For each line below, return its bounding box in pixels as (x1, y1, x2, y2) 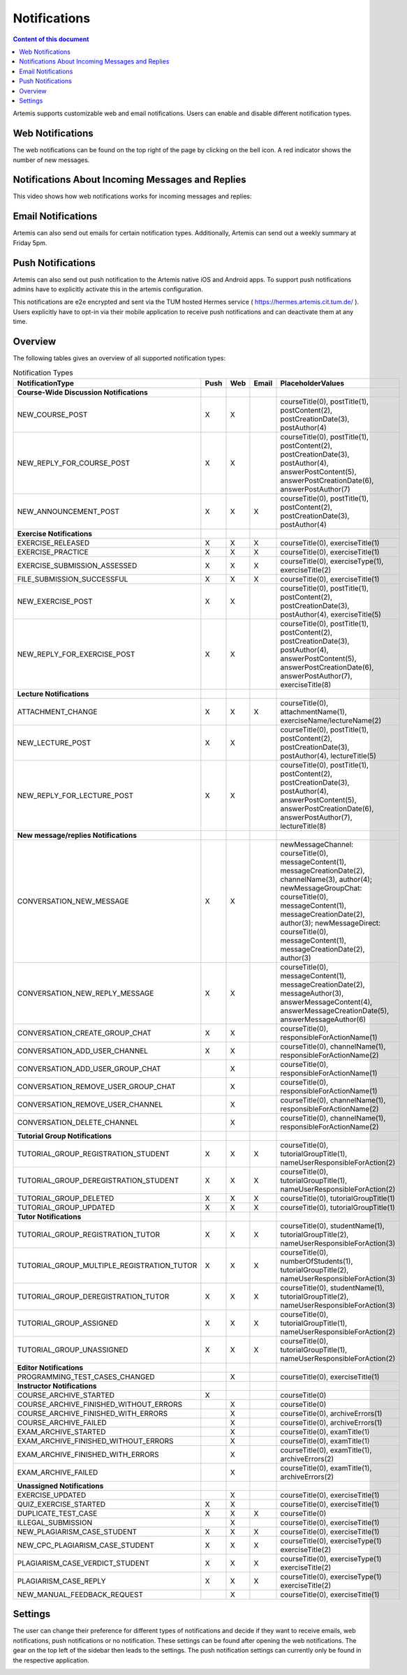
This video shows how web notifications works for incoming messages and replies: (13, 192, 252, 200)
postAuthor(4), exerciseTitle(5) (280, 610, 382, 619)
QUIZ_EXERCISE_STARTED (17, 1499, 106, 1509)
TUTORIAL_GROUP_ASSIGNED (17, 1318, 119, 1328)
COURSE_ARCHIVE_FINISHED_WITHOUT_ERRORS (17, 1399, 183, 1409)
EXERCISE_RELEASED (17, 538, 90, 547)
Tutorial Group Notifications (17, 1131, 112, 1141)
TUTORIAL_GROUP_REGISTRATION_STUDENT (17, 1149, 170, 1158)
